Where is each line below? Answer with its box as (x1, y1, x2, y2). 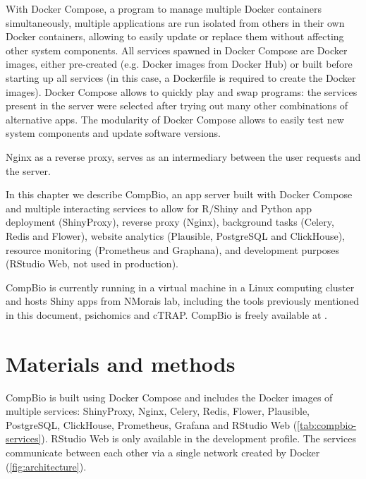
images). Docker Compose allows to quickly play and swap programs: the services (6, 84, 358, 99)
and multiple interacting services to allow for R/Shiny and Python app (6, 200, 312, 215)
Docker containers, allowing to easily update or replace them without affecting (6, 29, 344, 44)
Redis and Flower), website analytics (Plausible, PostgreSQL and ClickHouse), (6, 228, 346, 243)
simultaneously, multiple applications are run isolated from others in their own (6, 15, 345, 30)
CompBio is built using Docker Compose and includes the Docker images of (6, 389, 333, 404)
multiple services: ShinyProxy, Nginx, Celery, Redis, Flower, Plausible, (6, 404, 310, 418)
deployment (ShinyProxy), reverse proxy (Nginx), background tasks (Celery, (6, 214, 334, 229)
